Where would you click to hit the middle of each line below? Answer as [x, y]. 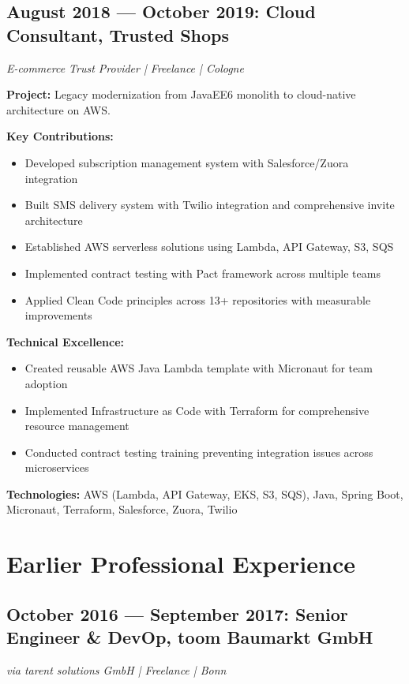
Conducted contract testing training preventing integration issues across [199, 452]
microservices [57, 467]
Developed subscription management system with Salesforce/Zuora [187, 162]
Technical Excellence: [65, 341]
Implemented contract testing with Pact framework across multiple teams [203, 273]
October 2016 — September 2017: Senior [177, 613]
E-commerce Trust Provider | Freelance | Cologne [125, 67]
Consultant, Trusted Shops [118, 34]
